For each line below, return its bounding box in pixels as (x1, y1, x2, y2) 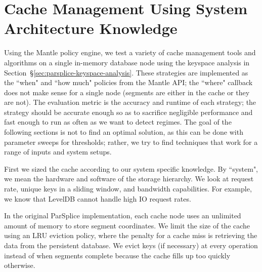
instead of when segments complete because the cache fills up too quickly (4, 250, 231, 260)
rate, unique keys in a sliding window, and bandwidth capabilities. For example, (4, 183, 252, 194)
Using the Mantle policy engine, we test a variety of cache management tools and (4, 47, 256, 58)
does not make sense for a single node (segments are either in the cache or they (4, 87, 250, 97)
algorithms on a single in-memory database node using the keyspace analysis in (4, 57, 250, 67)
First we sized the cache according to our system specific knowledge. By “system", (4, 163, 258, 174)
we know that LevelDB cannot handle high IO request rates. (4, 193, 191, 204)
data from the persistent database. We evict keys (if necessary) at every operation (4, 240, 258, 250)
